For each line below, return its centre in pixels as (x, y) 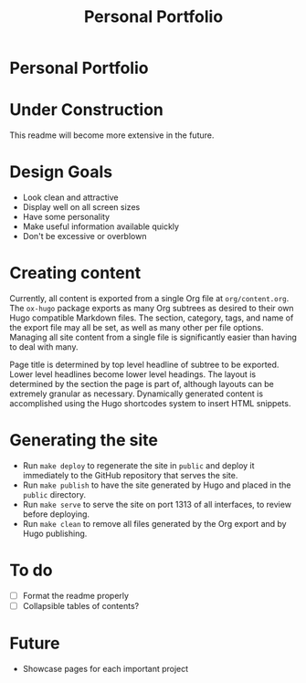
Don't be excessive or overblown (84, 236)
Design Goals (61, 172)
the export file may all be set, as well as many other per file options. (137, 327)
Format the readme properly (76, 595)
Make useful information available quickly (101, 226)
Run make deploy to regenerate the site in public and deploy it (138, 465)
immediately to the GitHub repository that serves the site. (130, 475)
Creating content (75, 273)
